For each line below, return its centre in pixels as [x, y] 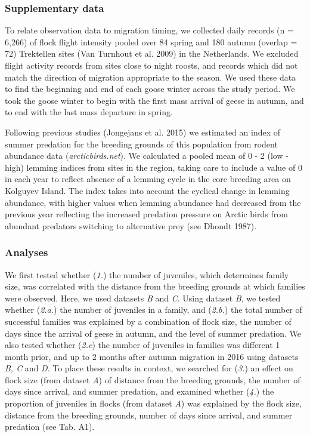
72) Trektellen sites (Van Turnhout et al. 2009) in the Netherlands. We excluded [152, 53]
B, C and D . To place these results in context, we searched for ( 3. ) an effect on [149, 368]
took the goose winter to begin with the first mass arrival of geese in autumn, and [154, 100]
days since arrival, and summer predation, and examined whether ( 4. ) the [139, 391]
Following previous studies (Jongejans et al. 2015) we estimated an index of [143, 132]
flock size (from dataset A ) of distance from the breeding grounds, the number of [153, 379]
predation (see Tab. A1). [50, 427]
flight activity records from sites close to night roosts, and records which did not [151, 65]
